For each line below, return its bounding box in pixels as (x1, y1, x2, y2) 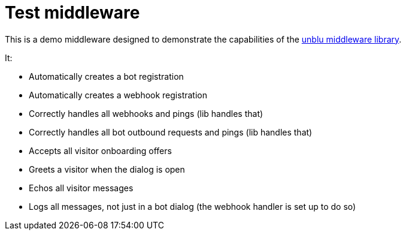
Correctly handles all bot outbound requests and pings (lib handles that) (29, 126, 313, 137)
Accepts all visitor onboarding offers (29, 145, 172, 156)
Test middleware (5, 2, 140, 23)
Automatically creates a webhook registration (29, 89, 207, 100)
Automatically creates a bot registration (29, 71, 184, 82)
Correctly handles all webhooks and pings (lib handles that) (29, 108, 263, 119)
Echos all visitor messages (29, 182, 134, 193)
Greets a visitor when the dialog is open (29, 164, 185, 174)
